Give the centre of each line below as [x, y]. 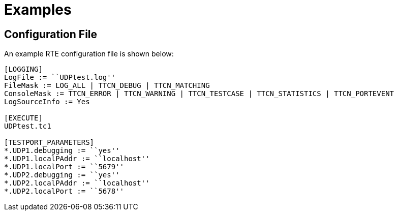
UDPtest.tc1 [28, 126]
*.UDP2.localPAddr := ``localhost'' [77, 183]
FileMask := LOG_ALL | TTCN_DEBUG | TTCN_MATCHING [107, 86]
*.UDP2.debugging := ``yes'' [62, 175]
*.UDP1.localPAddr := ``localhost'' [77, 159]
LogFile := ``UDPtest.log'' [60, 78]
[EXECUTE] [23, 118]
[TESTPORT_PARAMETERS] [49, 143]
